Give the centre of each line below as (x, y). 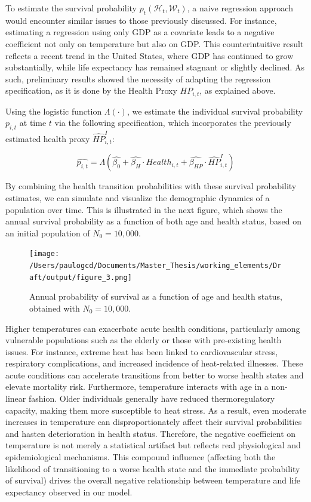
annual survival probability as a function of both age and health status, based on (153, 221)
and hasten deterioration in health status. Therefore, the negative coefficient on (151, 433)
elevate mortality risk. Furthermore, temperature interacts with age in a (137, 386)
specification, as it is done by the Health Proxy (91, 90)
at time (33, 123)
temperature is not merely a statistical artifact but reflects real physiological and (153, 445)
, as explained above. (238, 90)
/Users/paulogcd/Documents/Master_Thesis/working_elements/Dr (155, 266)
